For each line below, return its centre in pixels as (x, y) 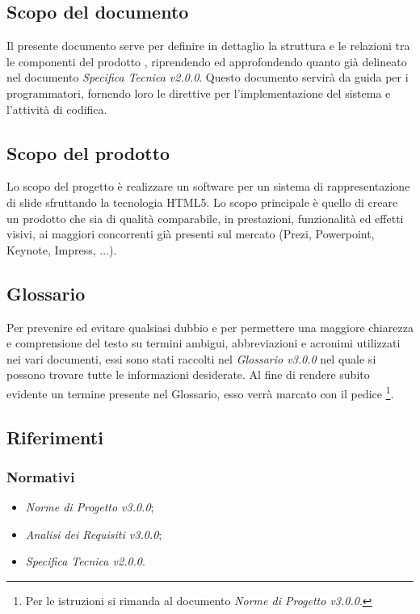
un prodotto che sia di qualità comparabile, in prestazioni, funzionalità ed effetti (205, 218)
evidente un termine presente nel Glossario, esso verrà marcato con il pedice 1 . (200, 392)
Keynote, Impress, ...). (62, 249)
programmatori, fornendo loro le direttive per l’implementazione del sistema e (199, 93)
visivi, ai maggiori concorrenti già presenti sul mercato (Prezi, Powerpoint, (191, 234)
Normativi (41, 476)
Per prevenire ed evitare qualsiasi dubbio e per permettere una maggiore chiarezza (210, 327)
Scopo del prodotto (88, 152)
